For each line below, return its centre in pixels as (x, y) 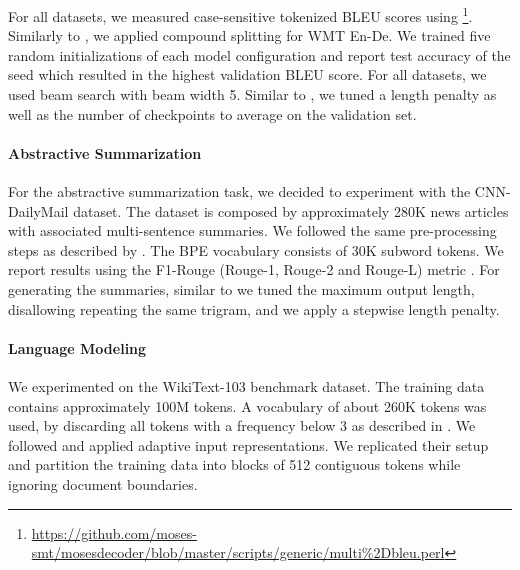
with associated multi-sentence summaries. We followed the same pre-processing (252, 230)
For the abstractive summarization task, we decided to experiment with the (239, 191)
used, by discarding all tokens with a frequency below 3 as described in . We (242, 425)
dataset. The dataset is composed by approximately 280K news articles (291, 210)
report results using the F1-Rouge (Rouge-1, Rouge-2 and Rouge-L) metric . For (254, 269)
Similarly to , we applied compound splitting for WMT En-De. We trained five (249, 35)
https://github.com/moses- (114, 532)
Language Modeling (77, 347)
